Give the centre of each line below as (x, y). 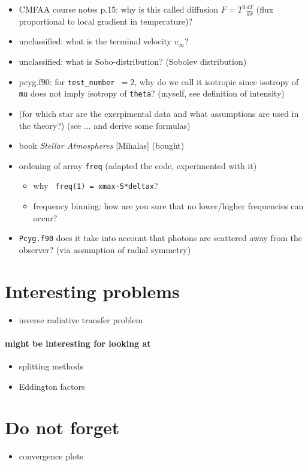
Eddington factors (52, 386)
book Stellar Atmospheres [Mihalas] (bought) (102, 145)
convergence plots (51, 456)
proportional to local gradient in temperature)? (105, 21)
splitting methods (51, 366)
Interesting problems (92, 291)
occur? (45, 217)
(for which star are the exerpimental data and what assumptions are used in (159, 113)
